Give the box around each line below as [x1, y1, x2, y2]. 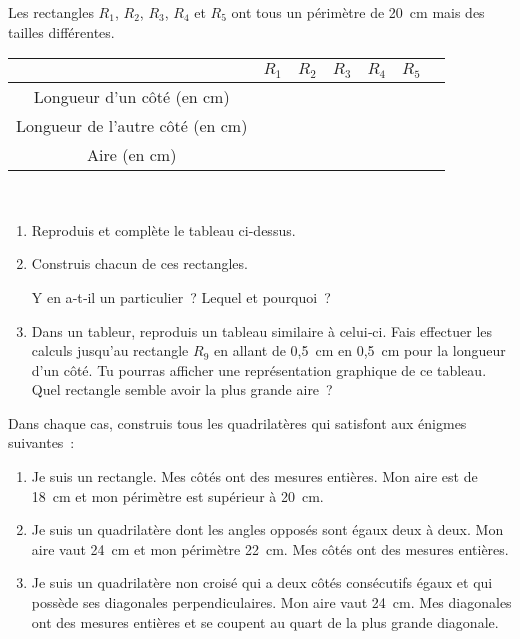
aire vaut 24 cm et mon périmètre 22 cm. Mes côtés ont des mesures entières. [31, 538, 509, 559]
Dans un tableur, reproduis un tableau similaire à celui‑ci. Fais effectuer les [31, 320, 493, 341]
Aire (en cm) [87, 143, 177, 167]
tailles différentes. [8, 21, 115, 42]
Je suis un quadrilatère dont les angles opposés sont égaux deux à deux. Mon [31, 519, 504, 540]
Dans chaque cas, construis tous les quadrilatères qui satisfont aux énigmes [8, 412, 467, 433]
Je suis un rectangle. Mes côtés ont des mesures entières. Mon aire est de [31, 466, 478, 487]
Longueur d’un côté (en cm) [33, 85, 230, 109]
